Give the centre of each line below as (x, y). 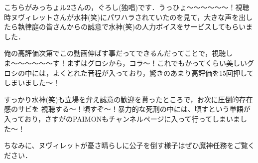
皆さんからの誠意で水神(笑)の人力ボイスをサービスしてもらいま (149, 27)
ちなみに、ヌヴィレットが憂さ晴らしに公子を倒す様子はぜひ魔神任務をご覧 (126, 145)
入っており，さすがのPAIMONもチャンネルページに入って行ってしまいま (122, 118)
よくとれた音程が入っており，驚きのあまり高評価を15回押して (153, 73)
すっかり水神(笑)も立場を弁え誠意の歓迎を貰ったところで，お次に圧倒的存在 (129, 99)
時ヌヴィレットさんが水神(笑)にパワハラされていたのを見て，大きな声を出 (125, 17)
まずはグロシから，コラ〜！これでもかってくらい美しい (157, 63)
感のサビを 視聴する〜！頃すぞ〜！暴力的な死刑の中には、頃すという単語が (127, 109)
